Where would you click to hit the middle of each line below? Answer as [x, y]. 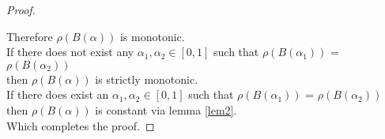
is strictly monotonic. [147, 79]
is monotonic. [152, 36]
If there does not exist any [70, 52]
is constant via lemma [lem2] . [166, 109]
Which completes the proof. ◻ [81, 125]
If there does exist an [58, 94]
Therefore [30, 36]
